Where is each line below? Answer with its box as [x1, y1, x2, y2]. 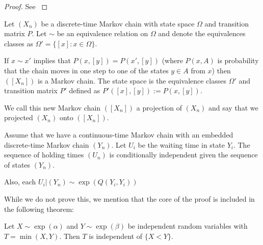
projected [4, 112, 33, 123]
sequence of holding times [4, 149, 84, 160]
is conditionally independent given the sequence [109, 149, 258, 160]
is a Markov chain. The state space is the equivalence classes [38, 75, 226, 86]
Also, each [4, 176, 36, 187]
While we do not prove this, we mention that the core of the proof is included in [4, 193, 255, 204]
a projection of [136, 102, 182, 113]
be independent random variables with [127, 221, 248, 231]
